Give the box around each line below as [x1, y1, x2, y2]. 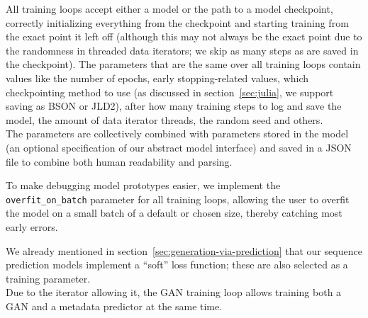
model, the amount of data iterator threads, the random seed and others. [6, 112, 323, 127]
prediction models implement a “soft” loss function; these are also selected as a [6, 257, 348, 272]
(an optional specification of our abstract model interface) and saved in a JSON [6, 140, 352, 154]
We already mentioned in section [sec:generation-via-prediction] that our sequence [6, 243, 362, 258]
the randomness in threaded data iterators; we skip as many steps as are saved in [6, 42, 359, 57]
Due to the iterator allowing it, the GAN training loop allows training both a [6, 285, 342, 300]
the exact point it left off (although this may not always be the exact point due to [6, 29, 362, 44]
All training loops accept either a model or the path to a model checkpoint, [6, 1, 333, 16]
